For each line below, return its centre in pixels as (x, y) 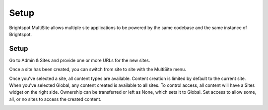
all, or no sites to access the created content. (55, 99)
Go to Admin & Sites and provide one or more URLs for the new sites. (80, 60)
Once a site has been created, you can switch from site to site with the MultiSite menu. (98, 70)
